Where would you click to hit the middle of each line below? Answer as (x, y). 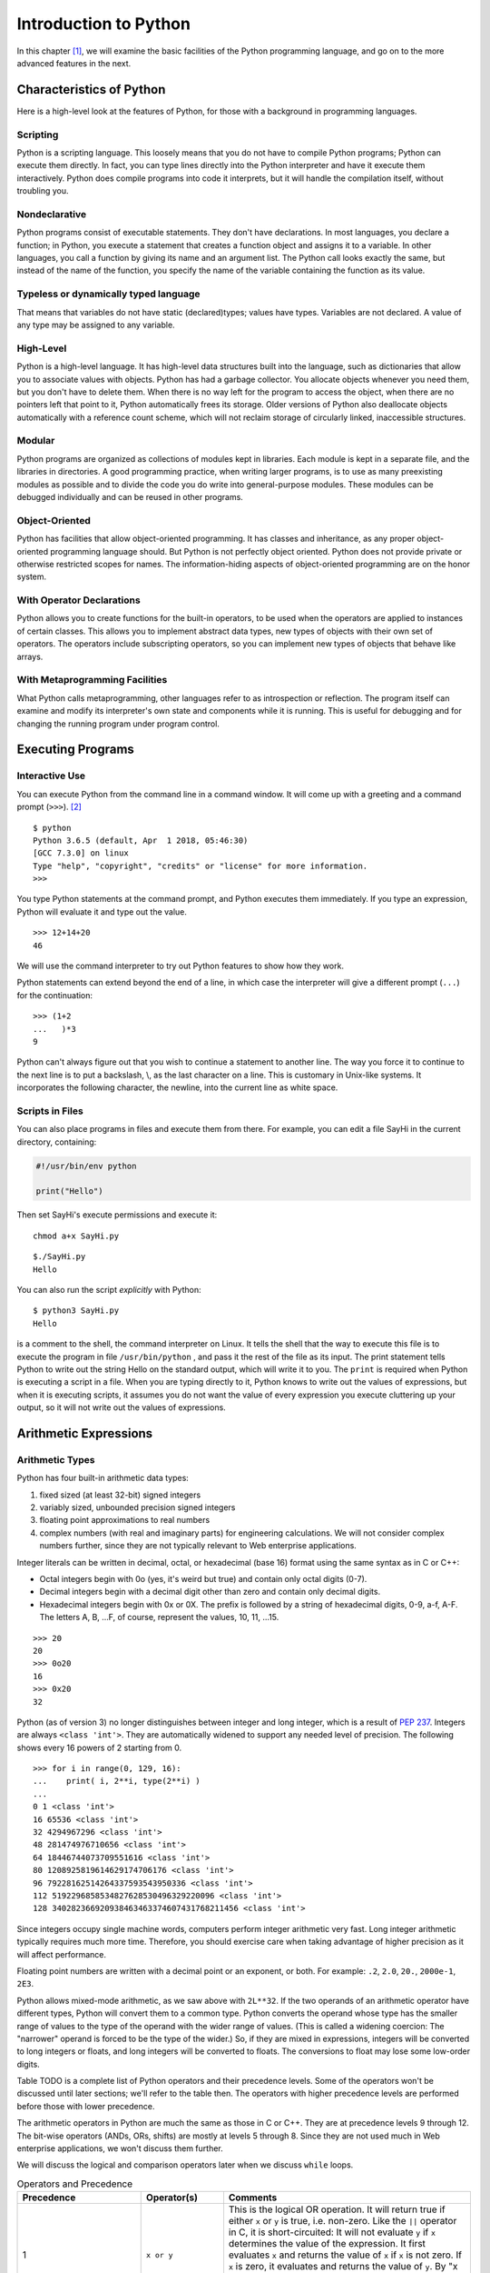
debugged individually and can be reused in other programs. (130, 497)
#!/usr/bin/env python (86, 1166)
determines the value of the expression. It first (327, 2244)
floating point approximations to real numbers (125, 1520)
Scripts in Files (50, 1111)
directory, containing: (57, 1142)
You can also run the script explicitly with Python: (109, 1289)
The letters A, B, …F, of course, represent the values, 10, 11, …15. (159, 1617)
